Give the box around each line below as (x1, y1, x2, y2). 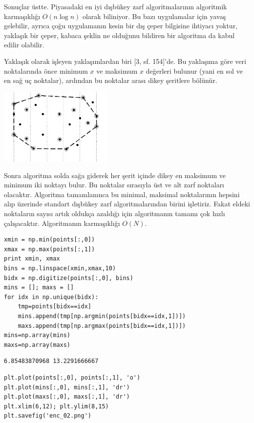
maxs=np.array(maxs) (4, 341, 71, 348)
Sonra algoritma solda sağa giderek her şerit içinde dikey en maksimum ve (4, 170, 226, 180)
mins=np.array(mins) (4, 332, 71, 339)
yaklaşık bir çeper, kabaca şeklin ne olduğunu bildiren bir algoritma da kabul (4, 30, 235, 40)
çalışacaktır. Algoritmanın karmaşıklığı (4, 218, 120, 228)
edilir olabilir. (4, 40, 44, 50)
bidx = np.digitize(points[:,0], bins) (4, 274, 133, 282)
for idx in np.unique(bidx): (4, 293, 99, 301)
